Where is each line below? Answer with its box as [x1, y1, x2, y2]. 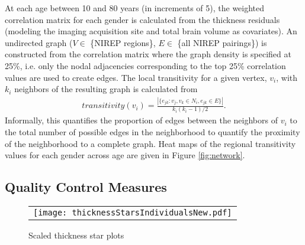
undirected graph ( [5, 36, 73, 48]
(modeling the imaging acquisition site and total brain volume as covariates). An [5, 25, 297, 37]
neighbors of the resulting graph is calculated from [14, 83, 198, 95]
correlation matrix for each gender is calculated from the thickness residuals [5, 13, 280, 25]
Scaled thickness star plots [28, 229, 124, 241]
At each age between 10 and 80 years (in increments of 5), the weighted [5, 2, 265, 14]
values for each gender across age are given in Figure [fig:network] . [5, 149, 245, 161]
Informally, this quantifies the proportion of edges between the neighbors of [5, 114, 278, 126]
